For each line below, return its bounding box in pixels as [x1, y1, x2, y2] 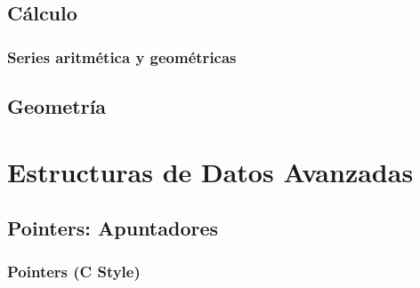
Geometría [7, 92, 107, 120]
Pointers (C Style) [7, 260, 141, 283]
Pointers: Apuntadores [7, 214, 219, 242]
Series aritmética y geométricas [7, 45, 237, 68]
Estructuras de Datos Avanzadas [7, 153, 414, 189]
